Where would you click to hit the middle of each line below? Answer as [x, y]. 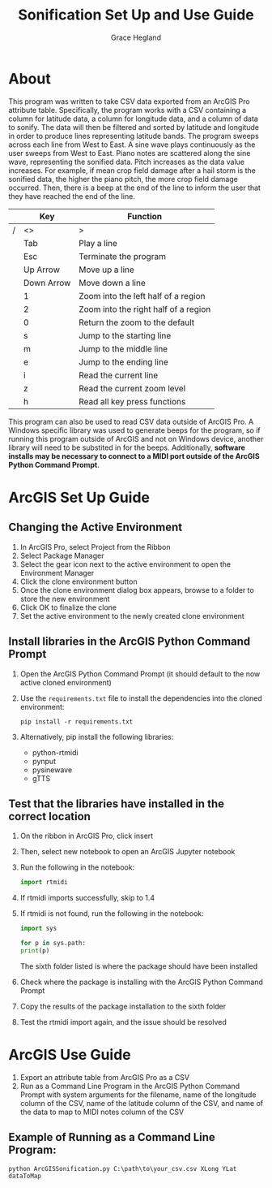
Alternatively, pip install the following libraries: [97, 737]
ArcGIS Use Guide [70, 1055]
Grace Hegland [136, 37]
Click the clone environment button [79, 581]
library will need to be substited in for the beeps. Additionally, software [127, 447]
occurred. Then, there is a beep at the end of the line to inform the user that [135, 188]
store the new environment [65, 598]
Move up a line [106, 270]
